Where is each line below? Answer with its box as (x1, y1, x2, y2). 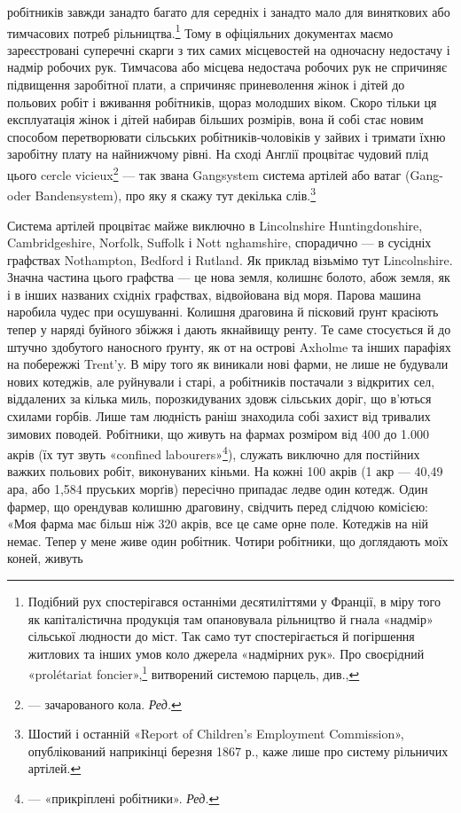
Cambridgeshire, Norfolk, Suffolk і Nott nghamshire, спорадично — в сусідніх (7, 233, 432, 252)
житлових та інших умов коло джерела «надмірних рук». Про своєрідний (27, 644, 425, 662)
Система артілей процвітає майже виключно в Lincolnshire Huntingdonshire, (7, 215, 423, 234)
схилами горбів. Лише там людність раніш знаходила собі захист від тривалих (7, 407, 431, 426)
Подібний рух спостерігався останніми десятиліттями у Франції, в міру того (27, 592, 441, 611)
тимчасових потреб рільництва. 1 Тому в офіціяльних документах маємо (7, 20, 394, 42)
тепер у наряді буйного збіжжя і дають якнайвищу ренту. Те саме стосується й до (7, 320, 451, 339)
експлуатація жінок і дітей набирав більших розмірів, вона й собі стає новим (7, 110, 424, 129)
